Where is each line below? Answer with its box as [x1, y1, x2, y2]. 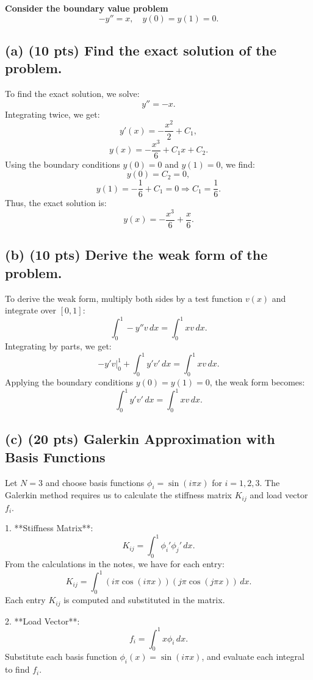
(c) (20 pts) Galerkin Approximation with [5, 429, 275, 448]
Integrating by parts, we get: [5, 340, 112, 353]
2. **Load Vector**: [5, 614, 80, 627]
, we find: [220, 157, 255, 170]
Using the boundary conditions [5, 157, 120, 170]
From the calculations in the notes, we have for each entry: [5, 557, 225, 570]
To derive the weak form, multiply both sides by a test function [5, 292, 243, 304]
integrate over [5, 304, 57, 317]
